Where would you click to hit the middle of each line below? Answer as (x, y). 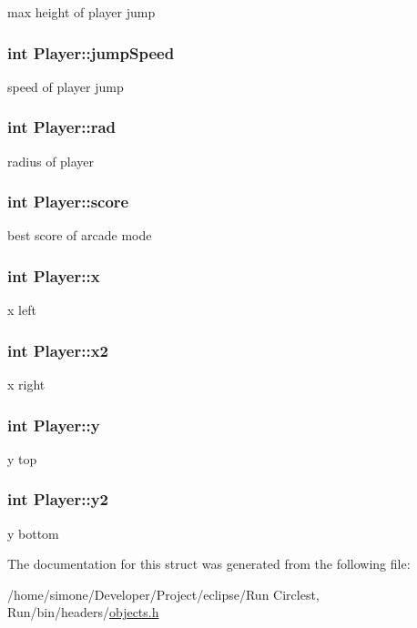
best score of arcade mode (80, 235)
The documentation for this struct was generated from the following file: (209, 564)
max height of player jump (81, 12)
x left (22, 310)
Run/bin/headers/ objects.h (83, 612)
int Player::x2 (58, 350)
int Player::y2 (58, 499)
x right (26, 385)
